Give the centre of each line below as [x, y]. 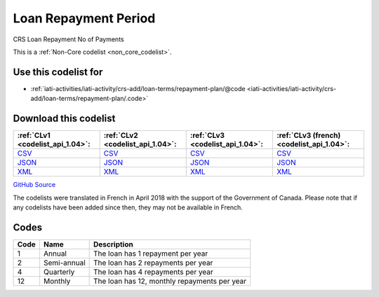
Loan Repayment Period [84, 18]
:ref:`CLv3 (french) [308, 135]
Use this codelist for [58, 72]
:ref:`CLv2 [121, 135]
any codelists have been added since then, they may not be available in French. [128, 207]
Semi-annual [64, 263]
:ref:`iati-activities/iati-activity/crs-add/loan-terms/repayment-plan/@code [138, 88]
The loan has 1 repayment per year [151, 254]
